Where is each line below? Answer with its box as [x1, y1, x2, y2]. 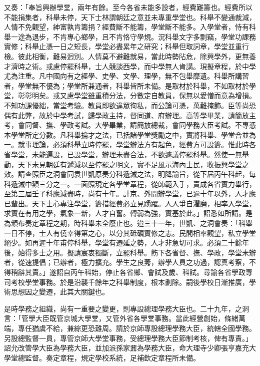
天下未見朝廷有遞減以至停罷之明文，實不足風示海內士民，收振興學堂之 [17, 159, 249, 169]
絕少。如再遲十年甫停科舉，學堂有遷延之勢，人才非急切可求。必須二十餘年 [4, 237, 249, 248]
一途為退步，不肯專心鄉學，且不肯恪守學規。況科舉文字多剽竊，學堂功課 [10, 31, 249, 42]
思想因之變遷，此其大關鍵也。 [10, 286, 109, 297]
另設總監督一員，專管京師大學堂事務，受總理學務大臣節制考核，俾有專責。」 [4, 332, 252, 343]
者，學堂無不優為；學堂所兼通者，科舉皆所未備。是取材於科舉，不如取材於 [4, 80, 249, 91]
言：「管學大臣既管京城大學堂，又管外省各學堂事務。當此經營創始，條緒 [4, 313, 238, 323]
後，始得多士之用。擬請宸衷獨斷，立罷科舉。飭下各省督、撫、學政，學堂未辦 [4, 247, 256, 257]
